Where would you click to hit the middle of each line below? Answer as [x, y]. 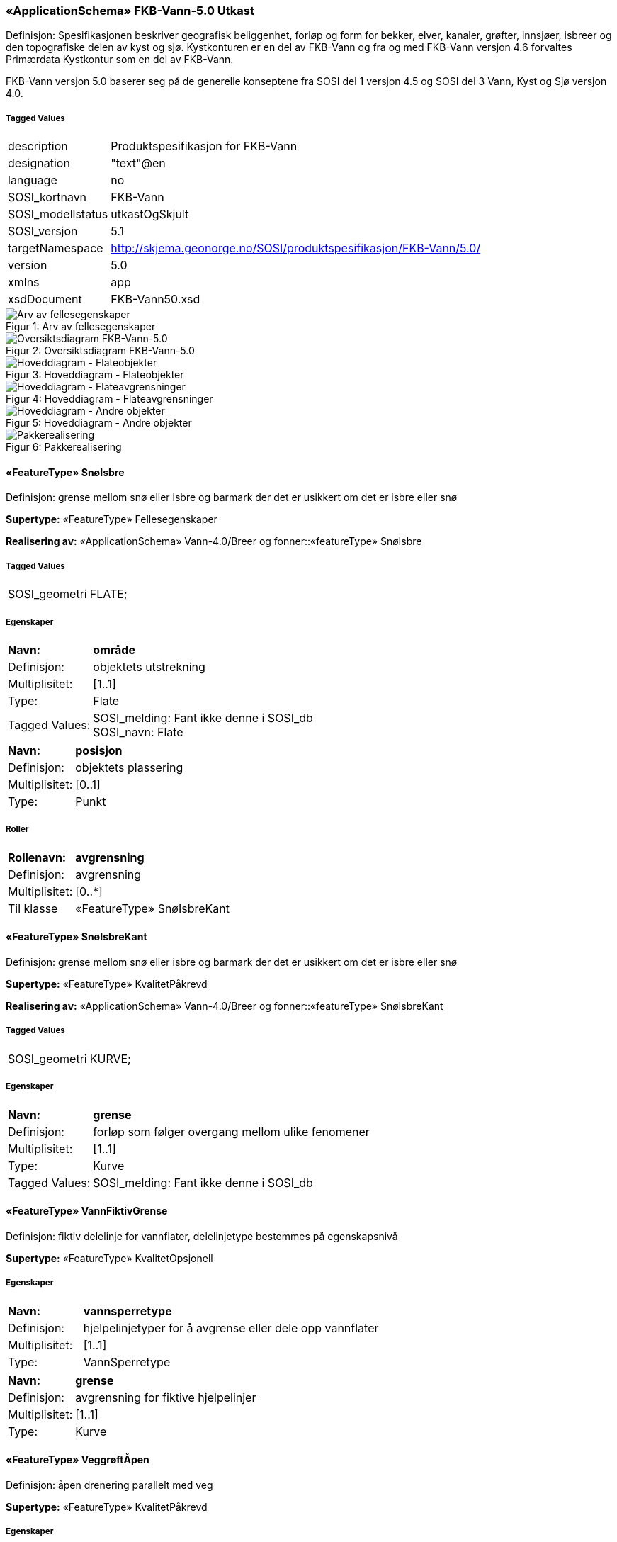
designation [39, 163]
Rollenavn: [37, 857]
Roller [17, 829]
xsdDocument [45, 299]
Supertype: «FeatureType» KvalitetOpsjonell [109, 1258]
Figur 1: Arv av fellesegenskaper [81, 327]
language [33, 180]
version [28, 265]
